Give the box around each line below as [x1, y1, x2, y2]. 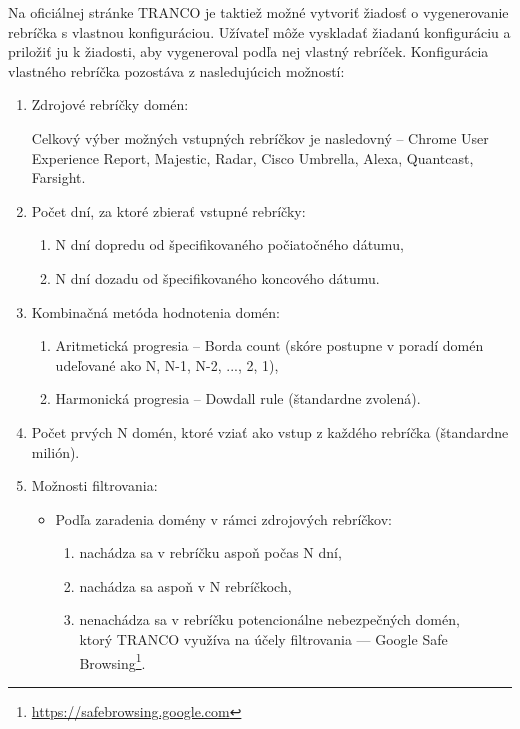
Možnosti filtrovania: [31, 475, 158, 496]
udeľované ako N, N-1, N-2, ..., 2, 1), [55, 354, 279, 375]
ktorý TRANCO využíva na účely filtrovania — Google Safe [79, 629, 448, 650]
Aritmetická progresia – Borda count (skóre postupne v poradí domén [55, 335, 484, 356]
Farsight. [31, 167, 86, 188]
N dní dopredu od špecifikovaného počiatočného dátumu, [55, 234, 404, 255]
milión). [31, 441, 80, 462]
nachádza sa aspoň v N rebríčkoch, [79, 575, 292, 596]
